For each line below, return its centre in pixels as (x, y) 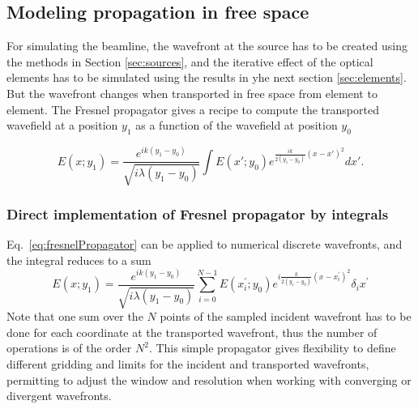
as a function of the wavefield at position (237, 125)
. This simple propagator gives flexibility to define (272, 348)
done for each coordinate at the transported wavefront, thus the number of (192, 332)
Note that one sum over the (75, 316)
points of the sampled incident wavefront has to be (286, 316)
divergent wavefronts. (59, 396)
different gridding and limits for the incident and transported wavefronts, (188, 364)
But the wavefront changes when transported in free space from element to (192, 93)
